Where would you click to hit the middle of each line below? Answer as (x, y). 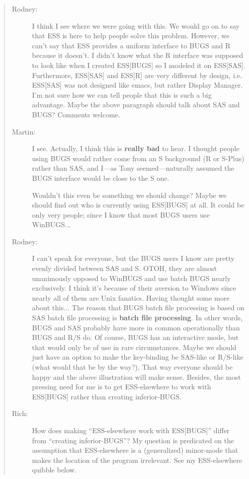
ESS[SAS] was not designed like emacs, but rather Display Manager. (137, 85)
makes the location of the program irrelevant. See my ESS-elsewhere (137, 460)
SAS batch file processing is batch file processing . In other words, (137, 318)
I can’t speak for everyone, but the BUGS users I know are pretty (133, 258)
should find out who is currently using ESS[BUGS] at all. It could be (138, 205)
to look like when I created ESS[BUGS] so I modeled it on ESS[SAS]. (139, 65)
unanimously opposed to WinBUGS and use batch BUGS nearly (131, 278)
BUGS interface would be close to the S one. (101, 178)
